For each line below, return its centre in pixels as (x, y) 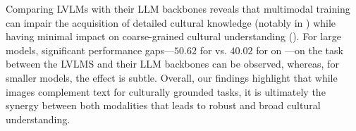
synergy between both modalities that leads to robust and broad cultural (163, 105)
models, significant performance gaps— (90, 50)
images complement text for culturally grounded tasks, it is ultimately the (166, 91)
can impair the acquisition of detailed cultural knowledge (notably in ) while (171, 22)
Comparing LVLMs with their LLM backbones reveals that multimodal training (178, 8)
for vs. (213, 50)
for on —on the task (300, 50)
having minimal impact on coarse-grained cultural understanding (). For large (173, 36)
